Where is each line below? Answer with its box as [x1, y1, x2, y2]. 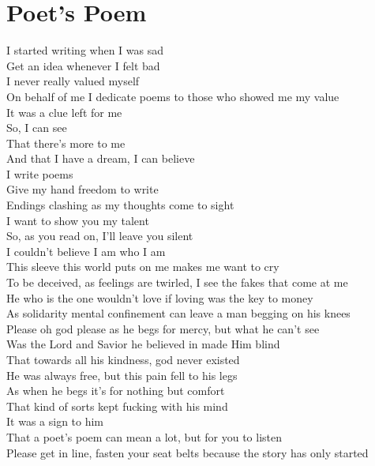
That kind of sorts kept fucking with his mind [6, 397, 228, 414]
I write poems [6, 165, 73, 182]
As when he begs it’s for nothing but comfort [6, 382, 225, 399]
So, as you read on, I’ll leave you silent [6, 227, 193, 244]
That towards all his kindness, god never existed [6, 351, 240, 367]
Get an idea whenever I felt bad [6, 57, 160, 73]
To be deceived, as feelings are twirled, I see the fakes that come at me [6, 274, 348, 291]
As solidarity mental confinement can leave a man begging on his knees [6, 305, 351, 321]
